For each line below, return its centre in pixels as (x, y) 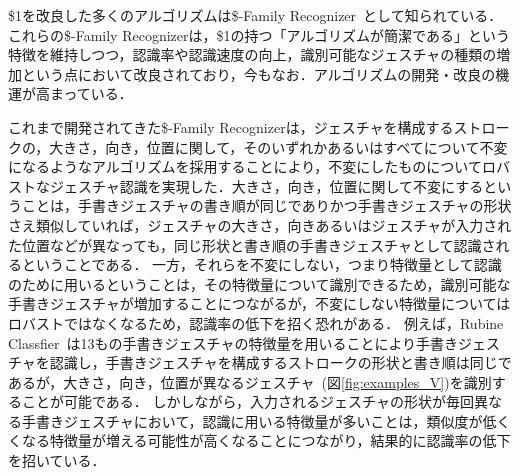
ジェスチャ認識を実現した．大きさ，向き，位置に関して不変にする (266, 185)
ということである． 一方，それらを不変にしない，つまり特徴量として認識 (261, 264)
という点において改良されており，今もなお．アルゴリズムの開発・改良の (258, 73)
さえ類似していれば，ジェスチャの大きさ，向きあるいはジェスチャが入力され (260, 224)
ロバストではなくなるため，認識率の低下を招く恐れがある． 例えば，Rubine (256, 322)
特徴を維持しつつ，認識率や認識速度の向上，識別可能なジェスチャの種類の (252, 54)
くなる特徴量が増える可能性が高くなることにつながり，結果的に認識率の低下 (259, 440)
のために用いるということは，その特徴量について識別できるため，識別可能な (259, 283)
